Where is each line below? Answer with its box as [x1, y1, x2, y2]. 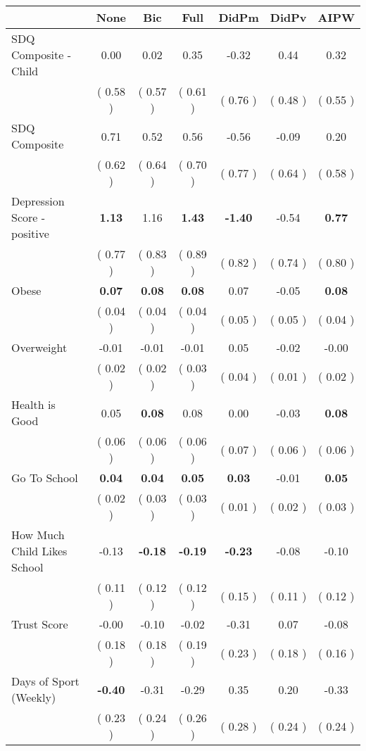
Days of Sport [11, 673, 80, 689]
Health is [11, 396, 56, 412]
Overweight [11, 339, 68, 355]
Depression [11, 193, 65, 209]
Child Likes [11, 543, 68, 559]
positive [11, 225, 49, 241]
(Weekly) [11, 689, 56, 705]
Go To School [11, 469, 78, 486]
